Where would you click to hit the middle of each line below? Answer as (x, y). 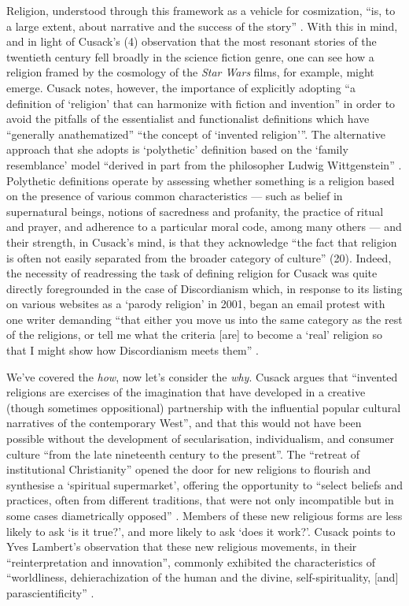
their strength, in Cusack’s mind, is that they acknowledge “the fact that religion (202, 242)
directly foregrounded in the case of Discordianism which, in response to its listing (204, 288)
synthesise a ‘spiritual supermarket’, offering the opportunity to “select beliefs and (204, 484)
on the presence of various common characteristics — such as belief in (175, 196)
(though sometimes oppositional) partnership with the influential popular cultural (204, 407)
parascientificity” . (50, 592)
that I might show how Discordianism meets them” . (133, 350)
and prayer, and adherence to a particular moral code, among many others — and (204, 227)
